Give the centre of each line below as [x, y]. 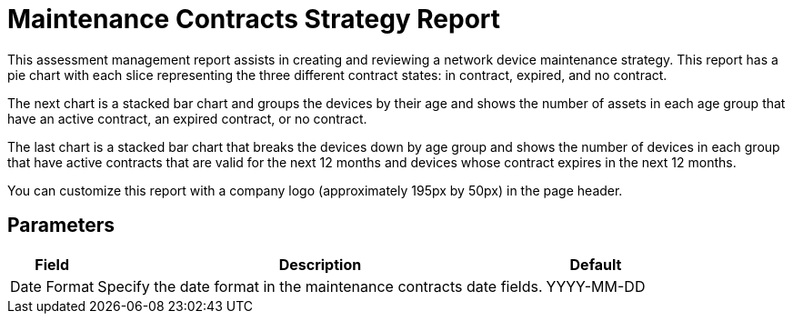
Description [320, 264]
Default [596, 264]
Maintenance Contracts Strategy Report [254, 19]
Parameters [61, 226]
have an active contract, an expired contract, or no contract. [187, 118]
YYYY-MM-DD [596, 286]
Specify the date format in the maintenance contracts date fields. [320, 286]
